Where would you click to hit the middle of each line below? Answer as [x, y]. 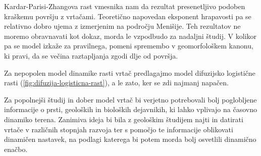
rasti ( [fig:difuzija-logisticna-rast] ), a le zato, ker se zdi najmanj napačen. [116, 83]
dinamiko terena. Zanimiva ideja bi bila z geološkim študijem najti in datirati [124, 119]
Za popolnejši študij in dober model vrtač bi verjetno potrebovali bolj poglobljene [130, 99]
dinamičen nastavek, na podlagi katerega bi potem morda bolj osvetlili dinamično [130, 139]
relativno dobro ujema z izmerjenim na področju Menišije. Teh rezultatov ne [122, 26]
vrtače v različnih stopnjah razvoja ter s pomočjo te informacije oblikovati [119, 129]
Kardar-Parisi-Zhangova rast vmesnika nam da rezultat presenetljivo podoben [125, 6]
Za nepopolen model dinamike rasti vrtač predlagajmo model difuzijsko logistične [130, 72]
